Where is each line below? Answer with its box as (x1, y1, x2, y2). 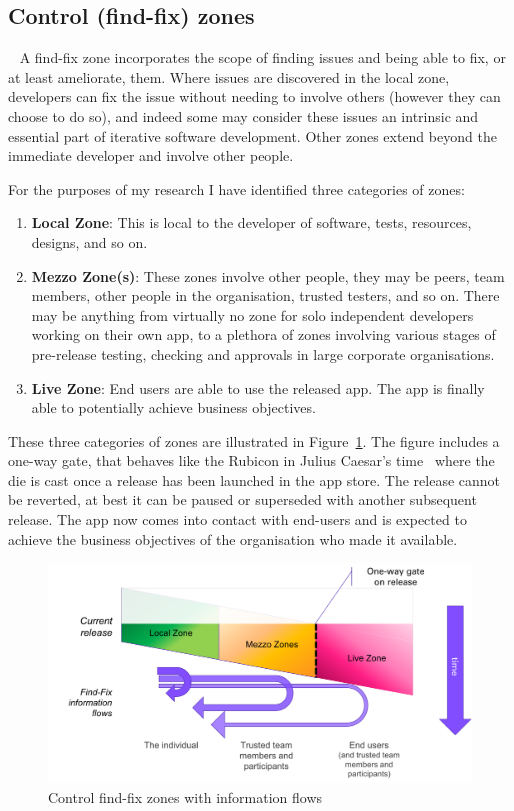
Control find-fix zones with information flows (48, 786, 323, 807)
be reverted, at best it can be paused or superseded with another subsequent (8, 489, 477, 510)
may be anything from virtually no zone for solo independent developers (31, 304, 474, 325)
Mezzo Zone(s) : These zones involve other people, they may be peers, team (31, 265, 505, 286)
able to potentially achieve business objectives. (31, 397, 316, 418)
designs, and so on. (31, 231, 148, 252)
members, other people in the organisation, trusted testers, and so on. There (31, 285, 500, 306)
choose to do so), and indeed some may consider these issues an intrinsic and (8, 105, 479, 126)
